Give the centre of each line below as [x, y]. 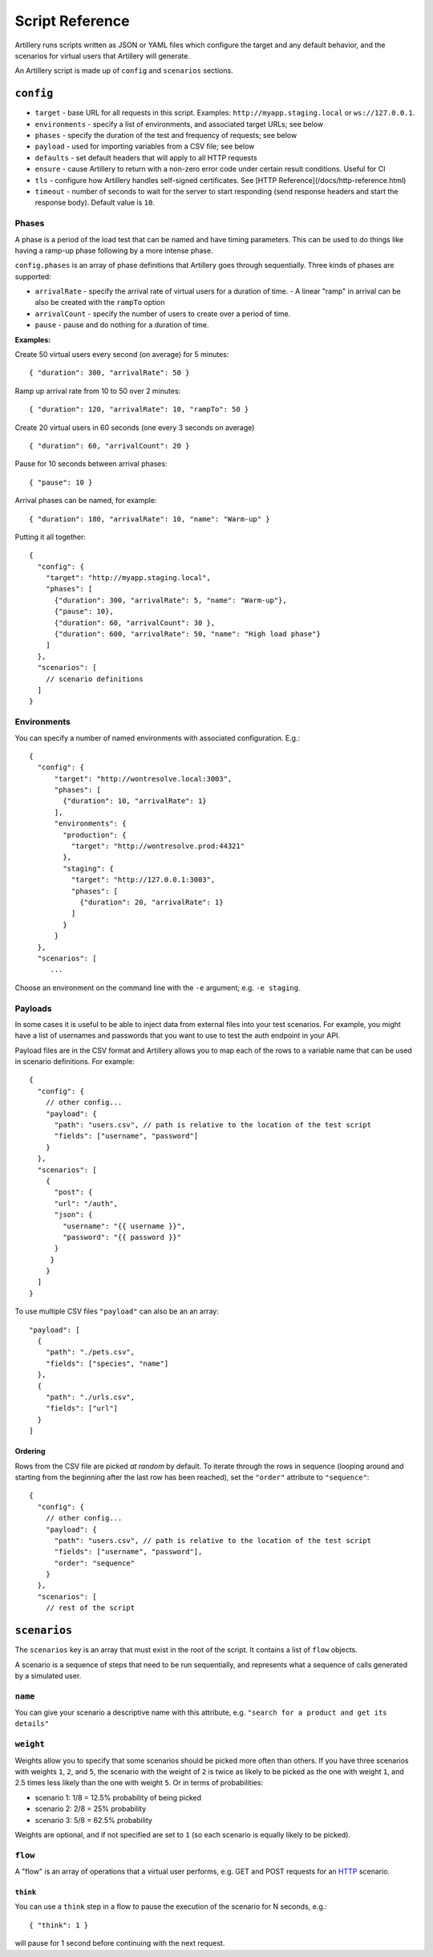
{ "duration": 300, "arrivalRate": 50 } [109, 373]
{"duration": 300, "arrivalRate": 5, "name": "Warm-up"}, [171, 600]
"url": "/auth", [86, 1203]
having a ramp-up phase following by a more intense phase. [114, 250]
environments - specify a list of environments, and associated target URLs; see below [179, 124]
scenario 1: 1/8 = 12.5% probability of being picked [118, 1797]
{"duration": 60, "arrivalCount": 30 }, [135, 623]
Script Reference [72, 21]
